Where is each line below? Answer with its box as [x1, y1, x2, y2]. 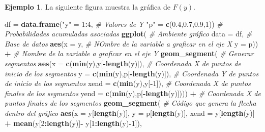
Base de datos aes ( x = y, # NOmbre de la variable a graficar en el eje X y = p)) [5, 38, 258, 49]
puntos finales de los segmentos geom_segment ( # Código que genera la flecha [5, 98, 256, 108]
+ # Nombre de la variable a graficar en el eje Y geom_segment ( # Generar [5, 48, 254, 59]
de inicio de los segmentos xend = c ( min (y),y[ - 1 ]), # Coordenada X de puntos [5, 78, 251, 89]
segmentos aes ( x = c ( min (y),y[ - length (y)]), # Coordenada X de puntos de [5, 58, 241, 68]
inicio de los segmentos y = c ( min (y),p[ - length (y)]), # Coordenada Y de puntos [5, 68, 259, 78]
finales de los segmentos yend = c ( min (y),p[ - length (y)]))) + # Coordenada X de [5, 87, 261, 98]
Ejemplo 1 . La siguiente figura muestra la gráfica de [5, 2, 170, 12]
